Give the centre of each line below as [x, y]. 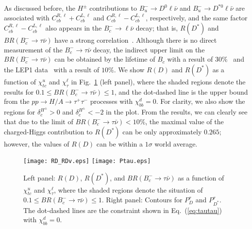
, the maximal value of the [185, 121]
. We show [129, 69]
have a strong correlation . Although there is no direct [136, 40]
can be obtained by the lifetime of [105, 59]
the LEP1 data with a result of [52, 69]
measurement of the [33, 49]
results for [19, 91]
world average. [176, 144]
